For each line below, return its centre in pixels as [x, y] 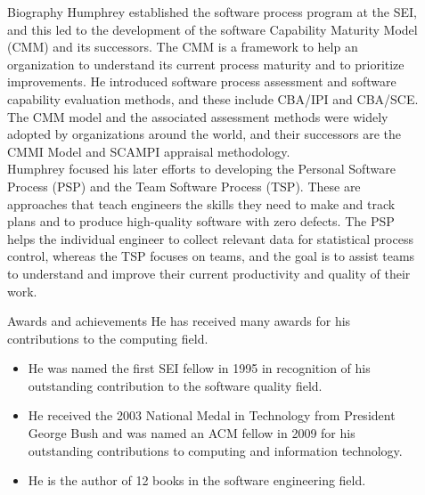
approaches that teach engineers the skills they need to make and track [201, 203]
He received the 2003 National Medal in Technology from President [212, 415]
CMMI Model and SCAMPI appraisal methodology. [149, 151]
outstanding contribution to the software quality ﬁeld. [175, 385]
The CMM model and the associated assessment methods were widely [198, 116]
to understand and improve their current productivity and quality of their [209, 273]
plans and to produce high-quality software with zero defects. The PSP [201, 221]
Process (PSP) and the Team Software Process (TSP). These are [184, 186]
